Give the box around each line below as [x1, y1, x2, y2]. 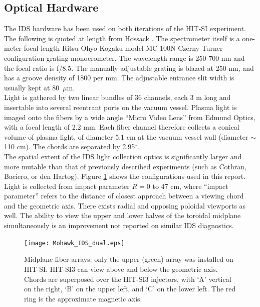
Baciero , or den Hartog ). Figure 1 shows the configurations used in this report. [4, 171, 246, 181]
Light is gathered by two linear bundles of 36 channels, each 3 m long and [4, 92, 231, 103]
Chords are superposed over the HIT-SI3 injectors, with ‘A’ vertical [24, 273, 231, 284]
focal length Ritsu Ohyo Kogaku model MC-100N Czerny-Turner [24, 43, 223, 53]
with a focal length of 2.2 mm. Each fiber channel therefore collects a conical [4, 122, 239, 132]
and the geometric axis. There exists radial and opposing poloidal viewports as [4, 200, 246, 211]
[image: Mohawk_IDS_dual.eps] [24, 239, 125, 247]
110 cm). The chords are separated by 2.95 [4, 141, 135, 152]
